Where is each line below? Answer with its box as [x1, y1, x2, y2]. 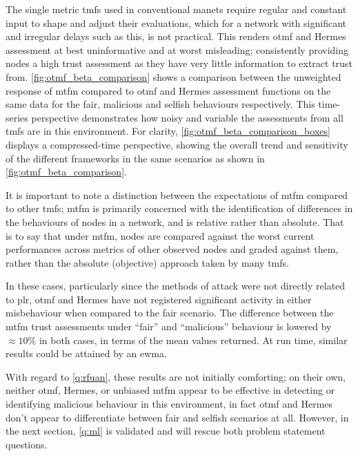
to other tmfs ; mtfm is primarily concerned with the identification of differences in [6, 201, 353, 216]
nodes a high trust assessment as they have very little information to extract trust [6, 56, 352, 70]
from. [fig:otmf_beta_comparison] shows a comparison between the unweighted [6, 69, 341, 84]
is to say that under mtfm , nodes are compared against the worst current [6, 228, 315, 243]
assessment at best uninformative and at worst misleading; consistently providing [6, 42, 349, 57]
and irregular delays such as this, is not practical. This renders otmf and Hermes [6, 29, 346, 44]
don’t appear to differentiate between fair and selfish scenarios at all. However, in [6, 410, 349, 424]
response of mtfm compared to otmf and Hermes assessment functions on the [6, 83, 331, 97]
